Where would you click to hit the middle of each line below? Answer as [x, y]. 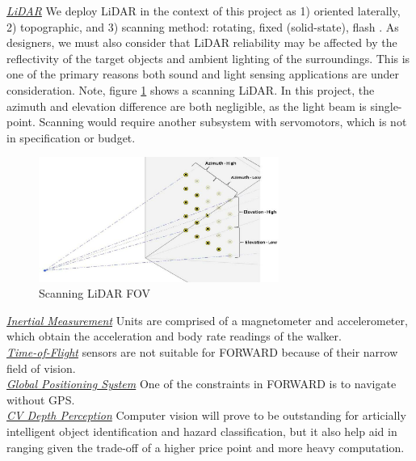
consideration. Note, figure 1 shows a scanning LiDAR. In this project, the [191, 89]
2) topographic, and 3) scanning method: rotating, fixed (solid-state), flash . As [203, 26]
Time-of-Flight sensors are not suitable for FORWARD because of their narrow [202, 352]
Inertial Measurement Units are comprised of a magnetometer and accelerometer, [207, 320]
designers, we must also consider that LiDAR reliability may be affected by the [202, 42]
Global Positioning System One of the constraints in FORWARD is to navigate [202, 384]
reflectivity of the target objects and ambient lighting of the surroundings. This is [208, 58]
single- [386, 106]
